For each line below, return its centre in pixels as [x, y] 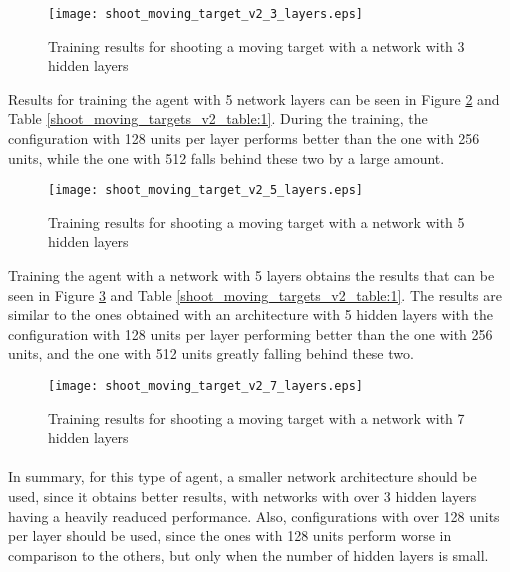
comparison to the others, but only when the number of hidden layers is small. [248, 554]
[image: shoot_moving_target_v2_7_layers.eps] [205, 386]
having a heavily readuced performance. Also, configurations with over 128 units [254, 515]
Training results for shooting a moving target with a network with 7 [256, 417]
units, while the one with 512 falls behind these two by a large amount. [226, 157]
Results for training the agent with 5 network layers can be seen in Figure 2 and [254, 98]
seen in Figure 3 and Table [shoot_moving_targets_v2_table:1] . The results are [255, 294]
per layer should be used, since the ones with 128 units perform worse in [230, 535]
